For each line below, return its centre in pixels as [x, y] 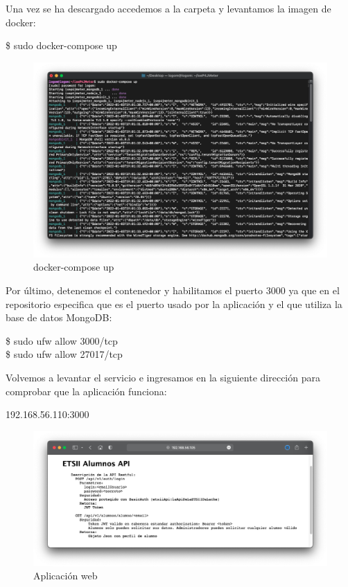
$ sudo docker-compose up [61, 45]
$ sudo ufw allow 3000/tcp [62, 340]
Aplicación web [66, 576]
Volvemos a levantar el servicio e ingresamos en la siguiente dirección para [163, 377]
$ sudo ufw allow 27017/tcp [64, 354]
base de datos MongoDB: [59, 317]
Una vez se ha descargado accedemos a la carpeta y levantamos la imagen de [168, 8]
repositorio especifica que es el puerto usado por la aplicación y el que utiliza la [174, 304]
